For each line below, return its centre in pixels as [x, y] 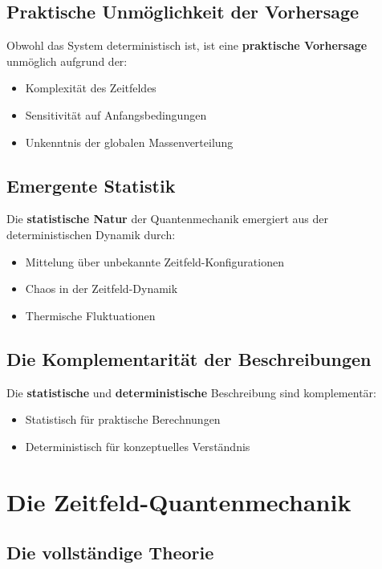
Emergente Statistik [91, 185]
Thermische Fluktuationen [90, 315]
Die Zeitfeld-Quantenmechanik [179, 501]
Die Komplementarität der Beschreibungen [189, 358]
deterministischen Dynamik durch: [91, 234]
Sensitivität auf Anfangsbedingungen [116, 114]
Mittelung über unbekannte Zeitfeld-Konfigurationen [154, 261]
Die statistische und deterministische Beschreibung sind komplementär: [191, 392]
